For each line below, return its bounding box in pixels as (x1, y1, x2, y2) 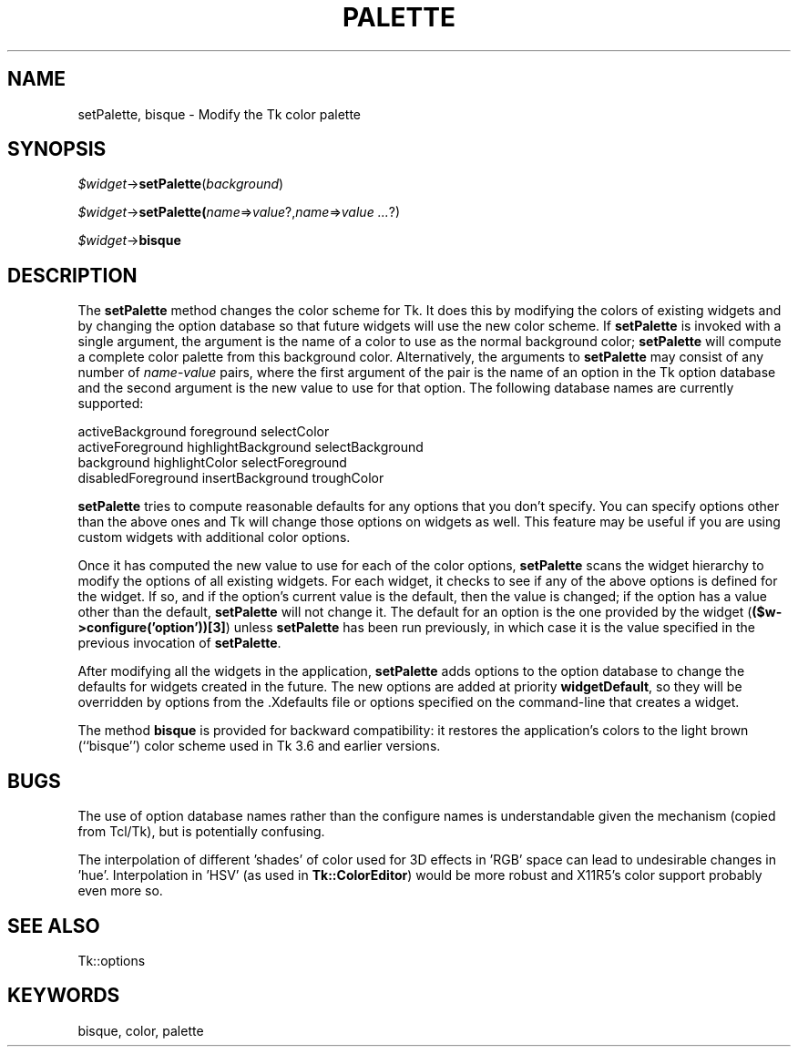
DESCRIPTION (7, 263, 138, 287)
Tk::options (77, 952, 146, 968)
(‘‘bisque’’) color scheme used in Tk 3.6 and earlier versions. (77, 738, 441, 754)
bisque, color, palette (77, 1022, 204, 1039)
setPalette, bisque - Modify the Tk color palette (77, 106, 362, 122)
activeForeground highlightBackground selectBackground (77, 439, 424, 455)
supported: (77, 395, 144, 412)
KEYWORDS (7, 984, 120, 1008)
